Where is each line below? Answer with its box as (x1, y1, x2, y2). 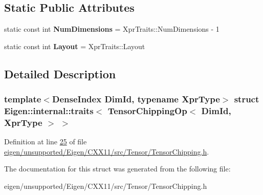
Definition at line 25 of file (4, 136, 87, 147)
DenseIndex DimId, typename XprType (52, 93, 220, 105)
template (4, 93, 41, 105)
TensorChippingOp (107, 104, 187, 117)
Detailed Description (4, 66, 116, 81)
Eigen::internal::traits (4, 104, 94, 117)
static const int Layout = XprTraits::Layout (4, 40, 145, 51)
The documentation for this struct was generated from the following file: (4, 163, 231, 174)
